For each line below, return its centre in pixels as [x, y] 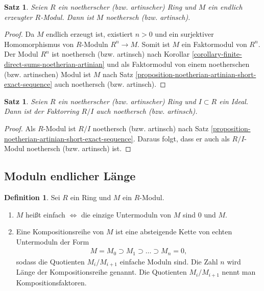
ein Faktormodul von [214, 44]
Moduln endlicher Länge [70, 176]
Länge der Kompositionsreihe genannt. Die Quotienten [101, 272]
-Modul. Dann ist [67, 17]
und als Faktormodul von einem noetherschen [178, 64]
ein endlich [225, 7]
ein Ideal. [234, 101]
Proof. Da [19, 34]
